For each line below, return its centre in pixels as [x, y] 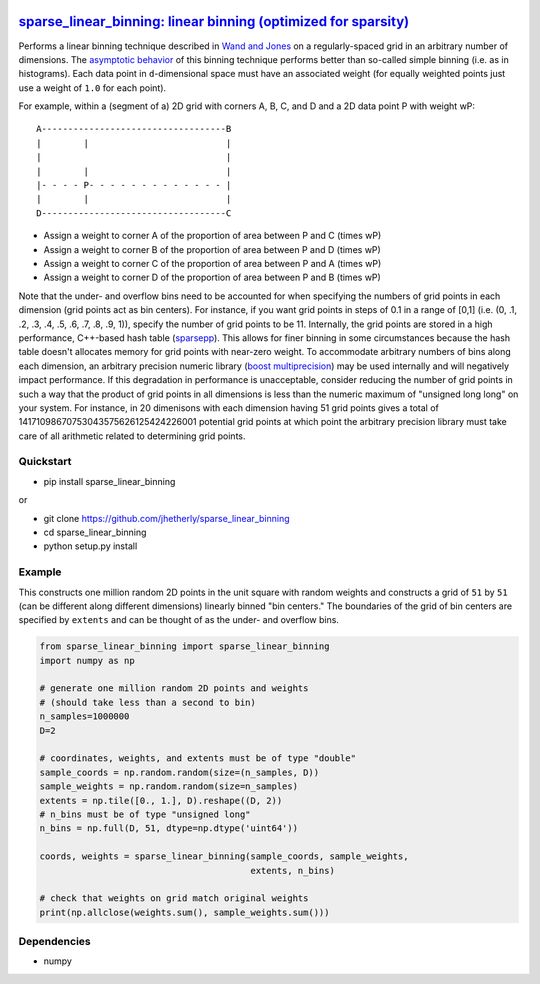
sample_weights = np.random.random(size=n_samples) [169, 786]
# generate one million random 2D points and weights [174, 688]
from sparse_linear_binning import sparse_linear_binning [184, 646]
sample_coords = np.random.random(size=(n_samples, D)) [179, 772]
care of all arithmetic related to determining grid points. [132, 436]
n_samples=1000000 [84, 716]
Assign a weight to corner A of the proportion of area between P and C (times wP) [212, 236]
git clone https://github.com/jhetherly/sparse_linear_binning [166, 518]
